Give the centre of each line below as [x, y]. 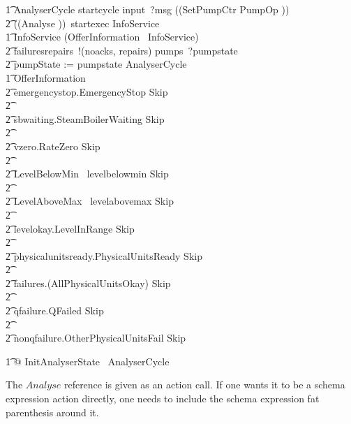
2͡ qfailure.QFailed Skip [55, 310]
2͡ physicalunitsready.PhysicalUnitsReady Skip [104, 255]
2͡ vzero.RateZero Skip [53, 146]
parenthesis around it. [52, 412]
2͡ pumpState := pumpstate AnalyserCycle [96, 64]
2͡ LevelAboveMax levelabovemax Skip [90, 201]
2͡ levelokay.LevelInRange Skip [70, 228]
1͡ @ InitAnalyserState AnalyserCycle [88, 361]
